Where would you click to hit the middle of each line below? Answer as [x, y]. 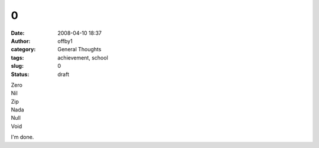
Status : [20, 74]
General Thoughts [79, 50]
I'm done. [22, 137]
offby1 [65, 41]
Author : [21, 41]
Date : [18, 33]
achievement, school [83, 57]
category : [23, 50]
